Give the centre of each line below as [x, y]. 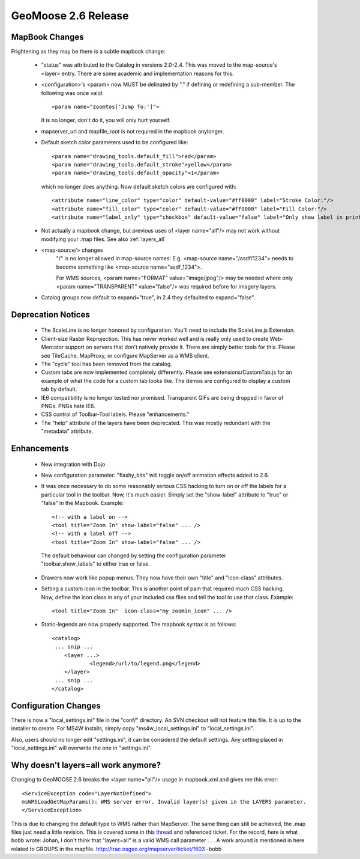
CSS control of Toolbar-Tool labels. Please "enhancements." [115, 414]
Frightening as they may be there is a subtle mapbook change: [88, 52]
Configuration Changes [56, 705]
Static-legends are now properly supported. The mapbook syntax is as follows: [139, 625]
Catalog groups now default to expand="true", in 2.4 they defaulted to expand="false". [148, 298]
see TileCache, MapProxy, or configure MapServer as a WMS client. [125, 355]
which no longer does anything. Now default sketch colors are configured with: [139, 186]
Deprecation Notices [50, 315]
